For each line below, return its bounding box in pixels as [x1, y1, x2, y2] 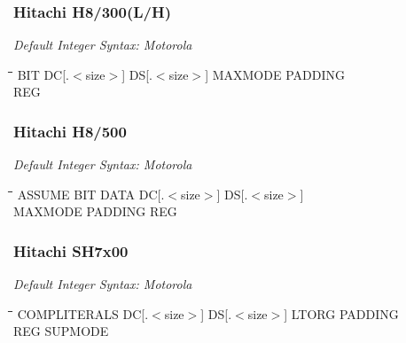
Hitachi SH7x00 [13, 239, 129, 261]
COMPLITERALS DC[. [17, 304, 149, 323]
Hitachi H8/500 [13, 120, 127, 142]
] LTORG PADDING [284, 304, 399, 323]
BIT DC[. [17, 65, 69, 83]
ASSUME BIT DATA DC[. [17, 184, 165, 203]
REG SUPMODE [13, 322, 109, 340]
